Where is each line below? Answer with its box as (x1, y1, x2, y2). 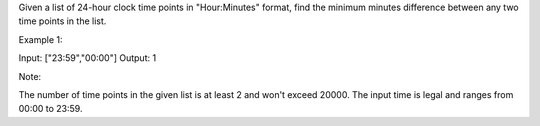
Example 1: (18, 33, 63, 45)
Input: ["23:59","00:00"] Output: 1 (18, 52, 157, 64)
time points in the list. (18, 15, 107, 27)
